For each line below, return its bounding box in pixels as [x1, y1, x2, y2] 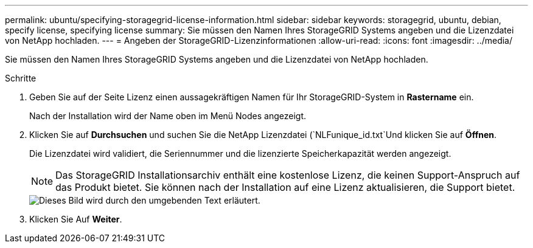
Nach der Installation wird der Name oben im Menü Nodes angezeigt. [29, 111, 307, 121]
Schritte [5, 73, 37, 83]
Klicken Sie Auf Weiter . [29, 214, 122, 224]
